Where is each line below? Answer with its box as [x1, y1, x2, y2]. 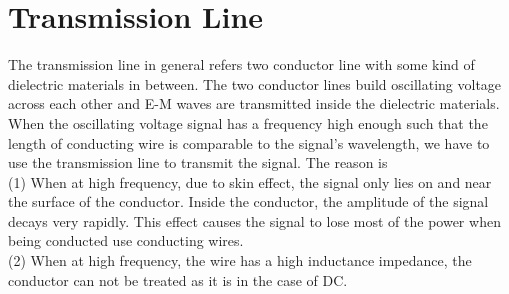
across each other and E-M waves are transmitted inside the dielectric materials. [8, 93, 500, 114]
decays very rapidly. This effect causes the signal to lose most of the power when [8, 210, 501, 231]
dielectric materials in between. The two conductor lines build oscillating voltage [8, 73, 502, 94]
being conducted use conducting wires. [8, 230, 244, 251]
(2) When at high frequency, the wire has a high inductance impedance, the [8, 250, 472, 271]
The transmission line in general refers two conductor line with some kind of [8, 54, 475, 75]
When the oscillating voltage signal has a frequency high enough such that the [8, 112, 488, 133]
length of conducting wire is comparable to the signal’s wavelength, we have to [8, 132, 490, 153]
